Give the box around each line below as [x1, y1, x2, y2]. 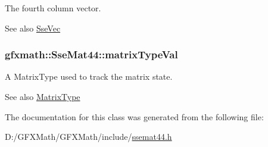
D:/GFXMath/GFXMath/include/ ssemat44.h [5, 130, 172, 143]
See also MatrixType [5, 90, 80, 102]
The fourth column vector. [5, 2, 101, 14]
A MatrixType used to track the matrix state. [5, 70, 173, 83]
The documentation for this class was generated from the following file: [5, 110, 264, 123]
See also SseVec [5, 21, 61, 34]
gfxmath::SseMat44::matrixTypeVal [5, 47, 178, 62]
